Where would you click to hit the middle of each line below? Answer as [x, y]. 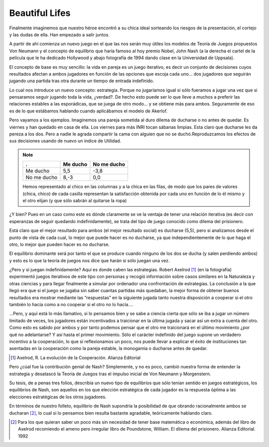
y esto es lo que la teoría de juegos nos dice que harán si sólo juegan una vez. [89, 260]
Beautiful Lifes [40, 13]
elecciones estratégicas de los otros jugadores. [58, 397]
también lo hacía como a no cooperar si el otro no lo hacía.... [71, 305]
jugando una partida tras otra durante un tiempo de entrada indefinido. [82, 81]
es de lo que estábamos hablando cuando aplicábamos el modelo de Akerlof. [88, 111]
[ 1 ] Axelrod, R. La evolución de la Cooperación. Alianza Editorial [76, 357]
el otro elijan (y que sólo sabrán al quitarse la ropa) [75, 200]
